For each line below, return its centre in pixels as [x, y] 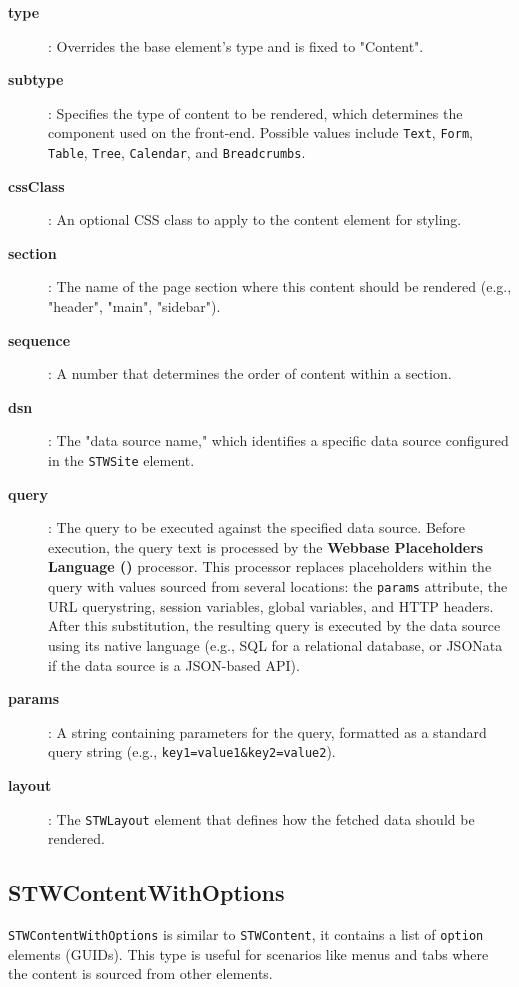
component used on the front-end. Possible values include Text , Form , [260, 132]
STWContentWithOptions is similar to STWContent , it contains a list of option [246, 933]
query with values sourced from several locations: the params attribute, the [278, 586]
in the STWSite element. [121, 460]
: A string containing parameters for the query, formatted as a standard [267, 731]
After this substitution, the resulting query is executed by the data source [274, 625]
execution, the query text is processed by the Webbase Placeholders [266, 546]
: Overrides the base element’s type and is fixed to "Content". [236, 45]
